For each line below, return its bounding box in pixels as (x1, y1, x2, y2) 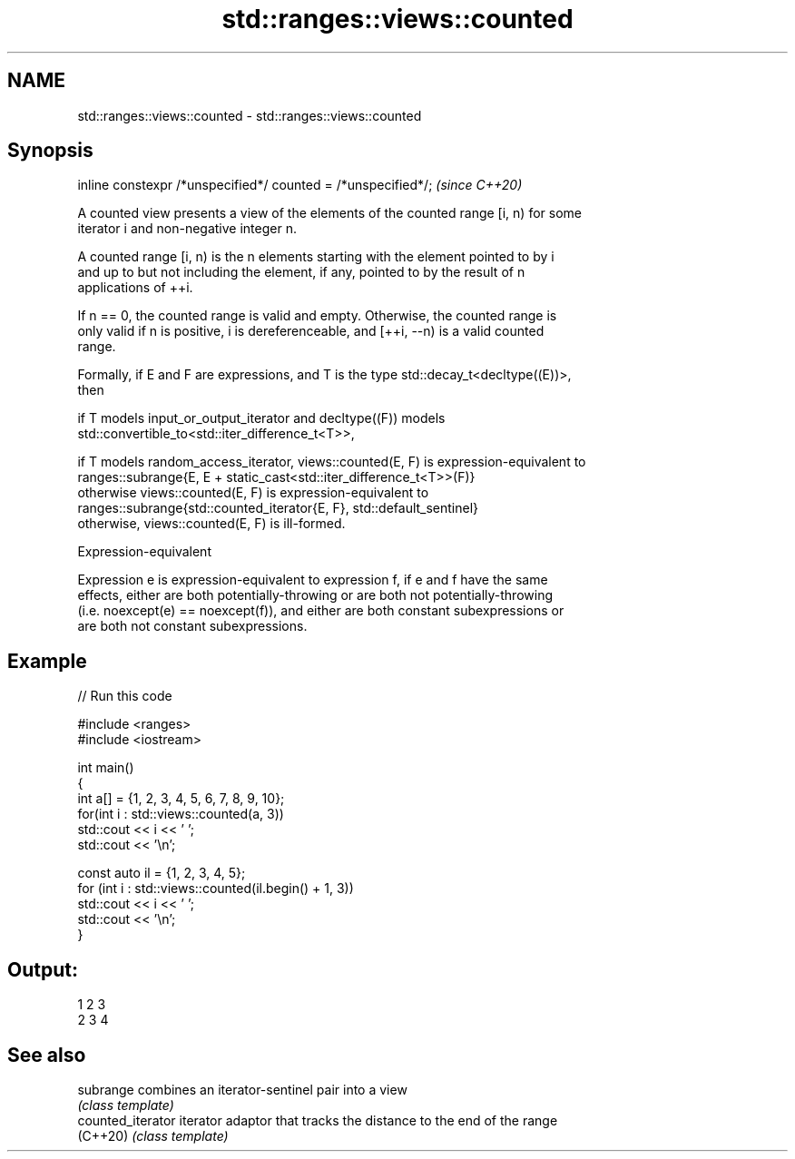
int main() (77, 760, 134, 776)
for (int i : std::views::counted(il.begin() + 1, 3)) (77, 880, 354, 897)
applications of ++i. (77, 280, 193, 296)
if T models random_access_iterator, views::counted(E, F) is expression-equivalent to (77, 454, 586, 470)
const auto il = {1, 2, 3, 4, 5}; (77, 865, 246, 881)
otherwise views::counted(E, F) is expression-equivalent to (77, 485, 429, 501)
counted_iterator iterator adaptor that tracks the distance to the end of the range (77, 1112, 558, 1128)
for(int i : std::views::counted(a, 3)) (77, 806, 284, 822)
